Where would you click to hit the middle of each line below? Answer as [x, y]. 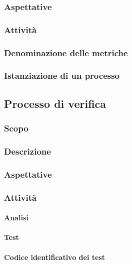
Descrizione [27, 151]
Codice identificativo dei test [54, 257]
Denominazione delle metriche [66, 52]
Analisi [16, 218]
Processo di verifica [55, 103]
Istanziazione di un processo [62, 76]
